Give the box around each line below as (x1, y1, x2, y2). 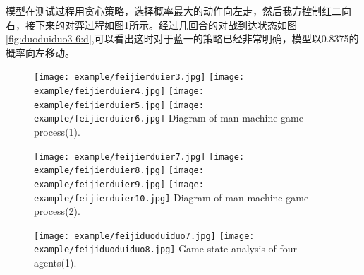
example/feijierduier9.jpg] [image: (34, 179, 204, 189)
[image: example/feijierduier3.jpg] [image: (34, 72, 245, 83)
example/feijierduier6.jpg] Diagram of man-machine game (34, 110, 303, 125)
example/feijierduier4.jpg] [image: (34, 86, 204, 97)
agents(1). (34, 255, 77, 270)
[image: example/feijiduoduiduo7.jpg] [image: (34, 230, 255, 241)
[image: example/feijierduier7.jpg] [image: (34, 151, 245, 162)
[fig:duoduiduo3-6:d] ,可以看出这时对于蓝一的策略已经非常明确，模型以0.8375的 (6, 31, 359, 46)
